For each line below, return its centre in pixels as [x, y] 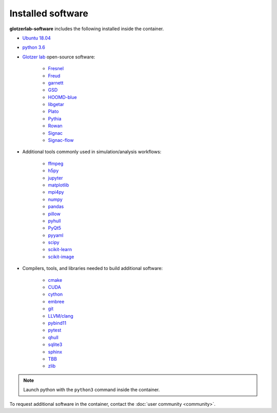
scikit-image [61, 257]
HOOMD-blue [62, 97]
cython [55, 294]
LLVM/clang [61, 316]
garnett [56, 82]
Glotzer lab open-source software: [59, 57]
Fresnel [56, 69]
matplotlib [58, 185]
